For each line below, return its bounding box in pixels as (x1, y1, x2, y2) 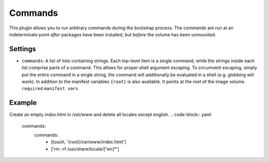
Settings (9, 45, 36, 53)
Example (9, 98, 37, 107)
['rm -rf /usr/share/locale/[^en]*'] (51, 146, 120, 152)
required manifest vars (21, 86, 78, 91)
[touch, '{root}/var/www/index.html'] (51, 139, 127, 145)
